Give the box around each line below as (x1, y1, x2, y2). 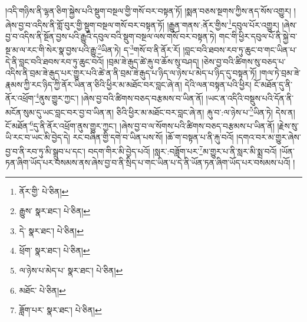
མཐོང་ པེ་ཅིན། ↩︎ (19, 284, 66, 296)
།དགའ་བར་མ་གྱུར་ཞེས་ (236, 131, 301, 143)
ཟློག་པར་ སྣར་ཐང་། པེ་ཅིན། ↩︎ (19, 304, 102, 316)
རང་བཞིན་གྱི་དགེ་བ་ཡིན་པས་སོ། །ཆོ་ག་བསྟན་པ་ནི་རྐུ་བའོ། (72, 131, 234, 143)
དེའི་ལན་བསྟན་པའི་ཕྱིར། (184, 78, 252, 90)
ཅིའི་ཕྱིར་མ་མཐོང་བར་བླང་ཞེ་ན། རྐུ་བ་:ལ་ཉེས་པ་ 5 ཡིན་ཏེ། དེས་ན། (116, 104, 295, 118)
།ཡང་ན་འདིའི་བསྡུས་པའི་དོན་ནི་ (206, 92, 294, 104)
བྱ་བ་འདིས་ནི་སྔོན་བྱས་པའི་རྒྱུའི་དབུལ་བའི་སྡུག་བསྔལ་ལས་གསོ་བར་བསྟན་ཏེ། (5, 29, 216, 42)
